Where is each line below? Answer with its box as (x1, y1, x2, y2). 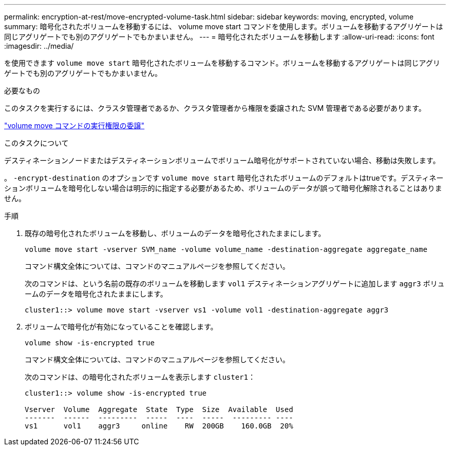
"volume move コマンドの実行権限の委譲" (4, 121, 145, 130)
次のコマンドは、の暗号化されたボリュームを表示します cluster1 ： (25, 373, 255, 381)
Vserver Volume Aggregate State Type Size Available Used (25, 405, 293, 414)
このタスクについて (4, 139, 69, 147)
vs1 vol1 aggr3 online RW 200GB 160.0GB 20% (25, 422, 293, 430)
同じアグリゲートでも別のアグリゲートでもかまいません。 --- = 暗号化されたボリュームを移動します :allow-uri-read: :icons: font (4, 32, 435, 41)
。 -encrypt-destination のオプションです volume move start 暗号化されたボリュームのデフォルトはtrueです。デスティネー (4, 173, 444, 182)
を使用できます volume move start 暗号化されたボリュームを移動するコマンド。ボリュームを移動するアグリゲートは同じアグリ (4, 58, 440, 67)
